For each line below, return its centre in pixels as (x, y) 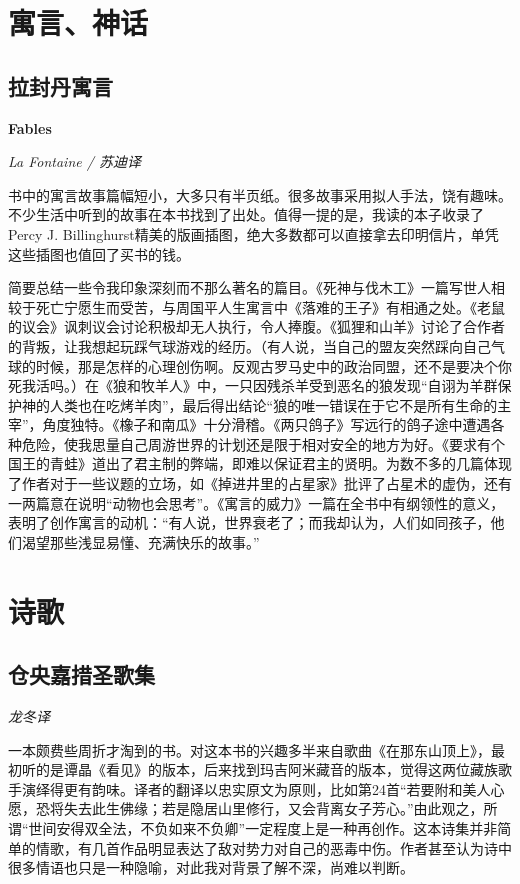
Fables (30, 127)
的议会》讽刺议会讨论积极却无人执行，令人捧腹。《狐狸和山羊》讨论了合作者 (256, 326)
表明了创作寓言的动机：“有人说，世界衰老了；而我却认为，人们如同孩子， (249, 522)
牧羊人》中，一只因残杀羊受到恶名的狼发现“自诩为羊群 (319, 385)
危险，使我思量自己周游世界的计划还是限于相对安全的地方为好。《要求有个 (263, 443)
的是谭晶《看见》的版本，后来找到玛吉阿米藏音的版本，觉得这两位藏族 (266, 769)
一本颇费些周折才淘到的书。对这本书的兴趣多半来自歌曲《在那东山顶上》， (249, 749)
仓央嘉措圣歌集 (81, 674)
